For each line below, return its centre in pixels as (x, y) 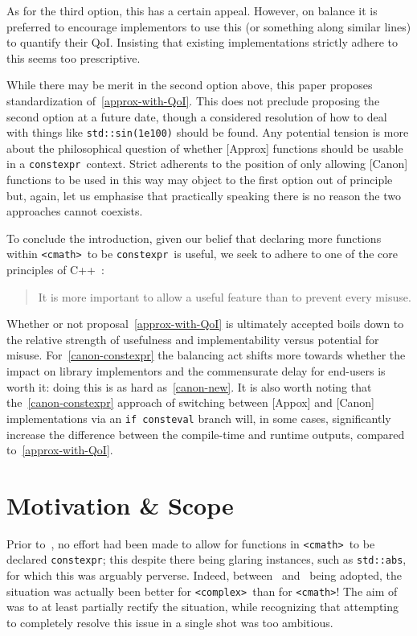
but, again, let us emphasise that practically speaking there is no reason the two (204, 195)
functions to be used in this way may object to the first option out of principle (200, 180)
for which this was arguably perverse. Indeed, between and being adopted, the (204, 575)
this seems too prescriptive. (74, 57)
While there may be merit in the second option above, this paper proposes (190, 85)
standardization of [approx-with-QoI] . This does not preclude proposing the (193, 100)
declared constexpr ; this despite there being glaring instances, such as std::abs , (206, 559)
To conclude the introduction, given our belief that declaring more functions (194, 238)
